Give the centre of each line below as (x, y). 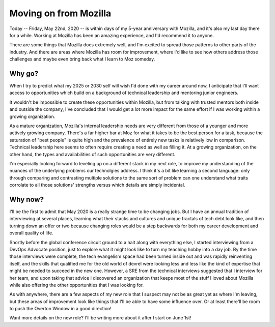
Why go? (24, 73)
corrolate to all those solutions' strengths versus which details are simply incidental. (97, 185)
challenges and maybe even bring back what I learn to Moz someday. (82, 59)
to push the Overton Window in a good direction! (60, 309)
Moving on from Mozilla (60, 13)
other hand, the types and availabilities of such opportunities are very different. (92, 154)
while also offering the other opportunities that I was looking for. (77, 285)
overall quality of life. (31, 233)
